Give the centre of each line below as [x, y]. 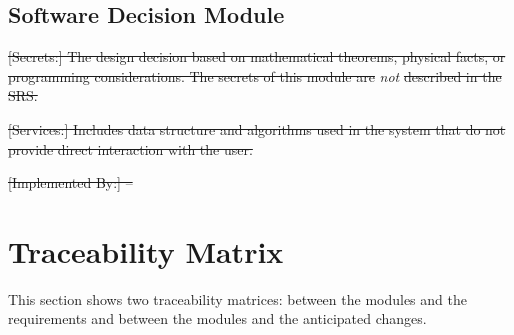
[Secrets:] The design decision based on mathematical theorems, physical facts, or [257, 56]
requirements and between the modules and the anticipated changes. [217, 318]
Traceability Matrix [146, 250]
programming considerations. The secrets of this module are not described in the [255, 75]
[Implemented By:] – [70, 182]
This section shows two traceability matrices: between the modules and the [237, 298]
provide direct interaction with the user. [130, 148]
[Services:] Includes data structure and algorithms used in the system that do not [257, 128]
